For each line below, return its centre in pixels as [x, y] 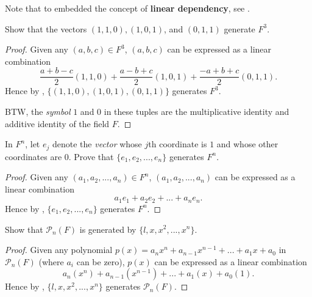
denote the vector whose [97, 144]
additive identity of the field [57, 123]
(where [51, 261]
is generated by [108, 229]
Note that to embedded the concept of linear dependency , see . [127, 8]
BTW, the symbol [38, 112]
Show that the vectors [46, 28]
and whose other [247, 144]
